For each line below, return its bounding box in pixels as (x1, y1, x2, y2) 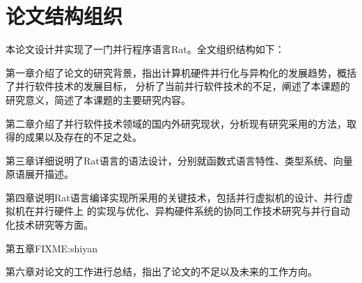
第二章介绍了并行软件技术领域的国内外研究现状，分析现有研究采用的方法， (6, 116, 347, 130)
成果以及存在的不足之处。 (24, 130, 142, 144)
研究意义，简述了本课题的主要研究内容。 (6, 92, 191, 107)
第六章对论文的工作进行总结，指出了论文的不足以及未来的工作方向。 (6, 264, 317, 279)
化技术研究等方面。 (6, 217, 93, 232)
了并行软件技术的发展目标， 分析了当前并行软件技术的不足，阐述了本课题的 (6, 79, 350, 93)
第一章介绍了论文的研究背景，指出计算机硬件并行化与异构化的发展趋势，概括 (6, 65, 356, 79)
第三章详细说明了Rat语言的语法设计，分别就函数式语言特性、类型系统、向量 (6, 153, 353, 167)
